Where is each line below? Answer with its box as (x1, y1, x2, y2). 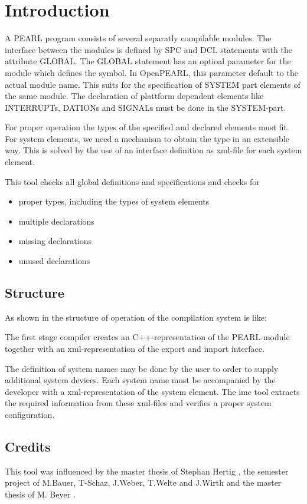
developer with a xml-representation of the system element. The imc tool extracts (5, 385, 300, 397)
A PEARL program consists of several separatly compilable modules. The (5, 32, 272, 44)
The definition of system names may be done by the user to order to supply (5, 362, 279, 374)
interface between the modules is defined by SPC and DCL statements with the (5, 43, 293, 55)
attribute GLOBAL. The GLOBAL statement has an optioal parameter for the (5, 55, 291, 67)
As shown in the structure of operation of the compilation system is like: (5, 311, 267, 323)
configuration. (5, 408, 55, 420)
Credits (5, 437, 51, 455)
